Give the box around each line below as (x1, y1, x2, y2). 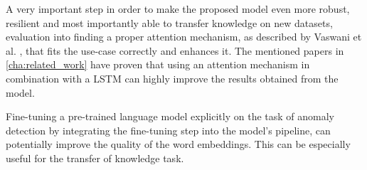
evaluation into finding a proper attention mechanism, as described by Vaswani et (6, 29, 362, 44)
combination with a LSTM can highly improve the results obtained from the (6, 70, 339, 85)
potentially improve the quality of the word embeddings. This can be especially (6, 137, 351, 152)
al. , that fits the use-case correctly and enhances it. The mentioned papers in (6, 43, 344, 58)
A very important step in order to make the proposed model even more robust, (6, 1, 350, 16)
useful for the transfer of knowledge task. (6, 150, 184, 165)
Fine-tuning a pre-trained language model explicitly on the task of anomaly (6, 109, 334, 124)
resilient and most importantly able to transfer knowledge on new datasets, (6, 15, 333, 30)
